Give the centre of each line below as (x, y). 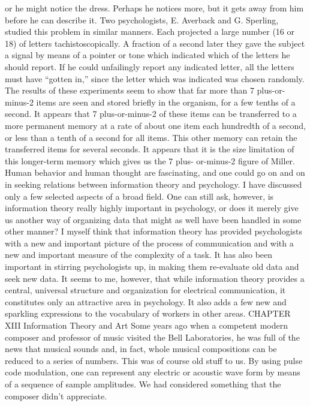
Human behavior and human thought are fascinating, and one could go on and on (155, 172)
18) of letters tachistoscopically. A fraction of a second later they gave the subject (155, 43)
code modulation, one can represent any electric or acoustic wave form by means (153, 372)
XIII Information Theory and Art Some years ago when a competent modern (146, 325)
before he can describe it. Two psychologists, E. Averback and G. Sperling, (142, 19)
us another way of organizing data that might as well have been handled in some (153, 219)
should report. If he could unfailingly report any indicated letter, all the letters (150, 66)
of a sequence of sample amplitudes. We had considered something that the (143, 384)
